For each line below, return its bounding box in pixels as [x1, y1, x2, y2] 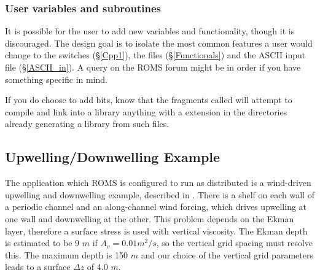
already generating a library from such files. [5, 117, 170, 130]
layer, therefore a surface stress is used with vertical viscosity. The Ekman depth [5, 224, 308, 237]
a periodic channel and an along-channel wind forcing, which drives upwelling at [5, 200, 307, 213]
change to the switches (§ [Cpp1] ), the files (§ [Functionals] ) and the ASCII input [5, 48, 306, 61]
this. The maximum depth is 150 [5, 248, 128, 261]
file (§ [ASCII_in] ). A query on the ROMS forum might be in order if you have [5, 61, 301, 73]
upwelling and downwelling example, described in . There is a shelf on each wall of [5, 188, 314, 201]
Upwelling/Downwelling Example [5, 147, 220, 166]
